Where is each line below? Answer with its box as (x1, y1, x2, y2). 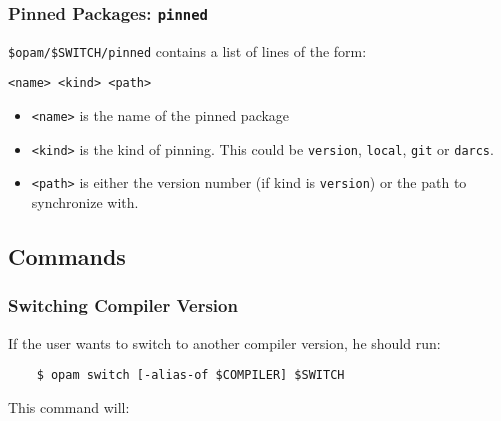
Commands (8, 241, 126, 272)
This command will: (8, 396, 130, 417)
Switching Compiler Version (8, 293, 238, 318)
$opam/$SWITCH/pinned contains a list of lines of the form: (8, 40, 367, 61)
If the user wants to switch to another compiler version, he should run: (8, 332, 441, 353)
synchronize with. (31, 192, 139, 213)
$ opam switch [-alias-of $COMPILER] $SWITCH (36, 368, 345, 383)
